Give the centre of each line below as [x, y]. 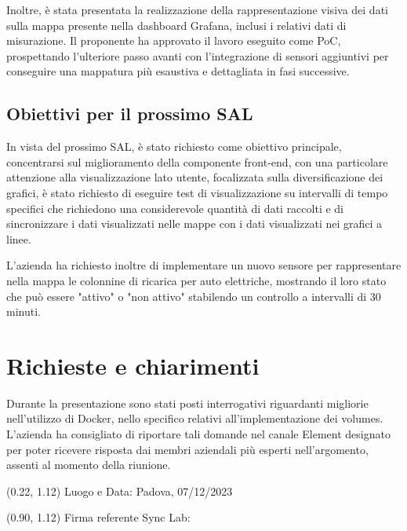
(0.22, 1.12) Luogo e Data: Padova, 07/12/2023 [120, 491]
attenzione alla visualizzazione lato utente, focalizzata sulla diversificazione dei [195, 177]
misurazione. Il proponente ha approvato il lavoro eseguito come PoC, [174, 40]
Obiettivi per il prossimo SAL [130, 114]
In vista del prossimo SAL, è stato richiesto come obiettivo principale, [174, 146]
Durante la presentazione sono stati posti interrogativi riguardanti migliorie [187, 403]
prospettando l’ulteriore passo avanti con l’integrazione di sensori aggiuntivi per [198, 55]
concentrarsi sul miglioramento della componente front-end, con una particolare [197, 161]
